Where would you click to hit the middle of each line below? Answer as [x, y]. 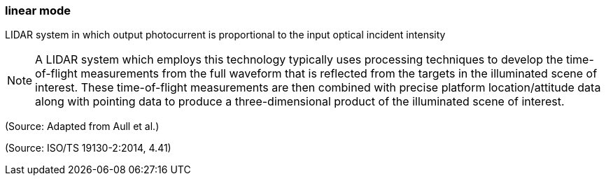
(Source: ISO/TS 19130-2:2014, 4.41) [88, 148]
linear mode [38, 10]
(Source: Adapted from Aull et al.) [82, 126]
